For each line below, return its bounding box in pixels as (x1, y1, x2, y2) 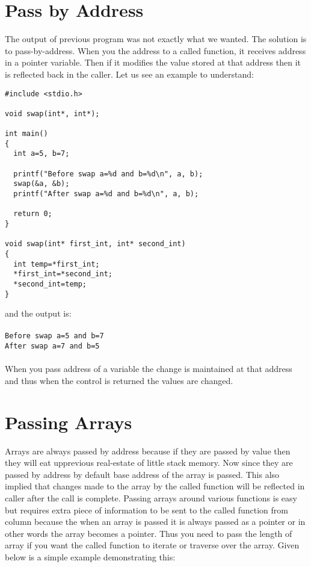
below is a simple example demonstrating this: (5, 551, 176, 563)
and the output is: (5, 307, 72, 320)
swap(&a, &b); (13, 179, 70, 188)
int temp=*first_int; (13, 259, 100, 268)
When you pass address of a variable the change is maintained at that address (5, 362, 292, 375)
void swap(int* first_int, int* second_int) (5, 240, 186, 249)
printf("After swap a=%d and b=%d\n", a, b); (13, 190, 199, 199)
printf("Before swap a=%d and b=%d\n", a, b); (13, 169, 203, 178)
